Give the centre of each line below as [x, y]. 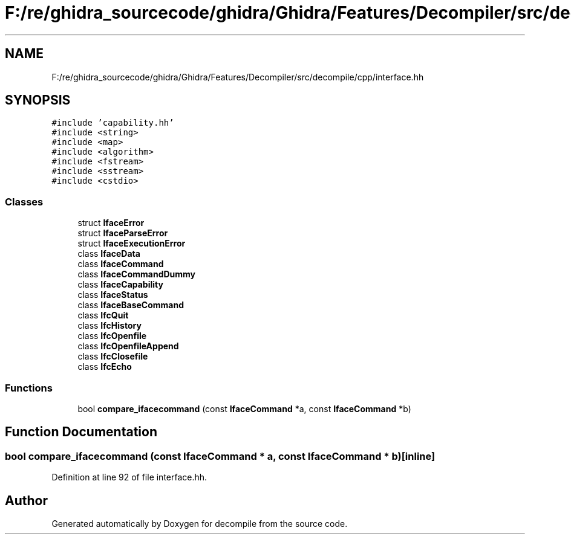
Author [26, 500]
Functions [29, 388]
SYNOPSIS [38, 100]
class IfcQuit [103, 315]
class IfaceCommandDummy [137, 274]
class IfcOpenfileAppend [128, 346]
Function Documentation [81, 432]
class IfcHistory [109, 326]
